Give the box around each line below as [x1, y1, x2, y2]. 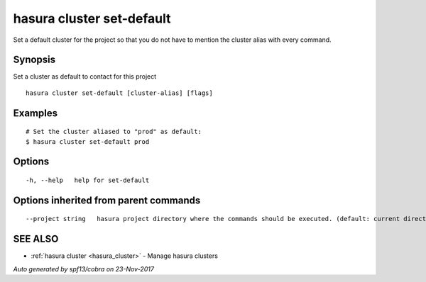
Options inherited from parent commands [13, 194, 201, 206]
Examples [13, 107, 58, 119]
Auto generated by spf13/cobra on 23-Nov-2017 [13, 264, 154, 273]
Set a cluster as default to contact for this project [13, 72, 157, 81]
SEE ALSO [13, 233, 59, 245]
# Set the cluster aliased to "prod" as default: [26, 128, 202, 136]
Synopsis [13, 54, 56, 66]
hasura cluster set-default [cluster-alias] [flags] [26, 89, 213, 97]
